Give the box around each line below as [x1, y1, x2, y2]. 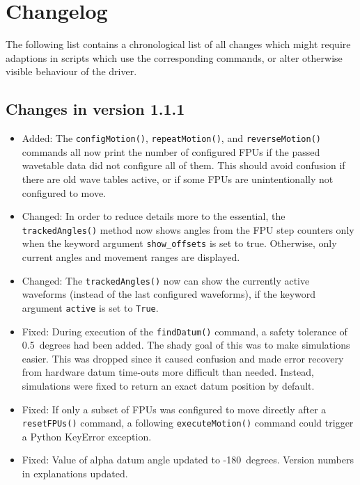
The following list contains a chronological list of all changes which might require [6, 37, 351, 51]
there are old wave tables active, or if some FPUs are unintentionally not [22, 171, 334, 186]
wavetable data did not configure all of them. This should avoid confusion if [22, 158, 345, 173]
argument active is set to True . [22, 300, 159, 315]
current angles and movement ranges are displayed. [22, 250, 240, 264]
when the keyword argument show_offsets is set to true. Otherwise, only [22, 236, 337, 251]
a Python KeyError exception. [22, 429, 152, 443]
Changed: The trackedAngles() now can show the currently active [22, 273, 310, 287]
